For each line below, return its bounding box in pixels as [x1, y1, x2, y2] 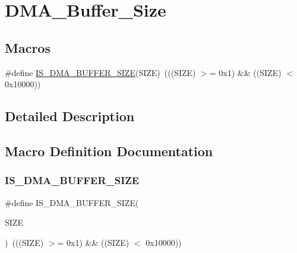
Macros [5, 38, 50, 56]
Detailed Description [5, 107, 135, 125]
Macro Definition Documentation [5, 141, 213, 160]
